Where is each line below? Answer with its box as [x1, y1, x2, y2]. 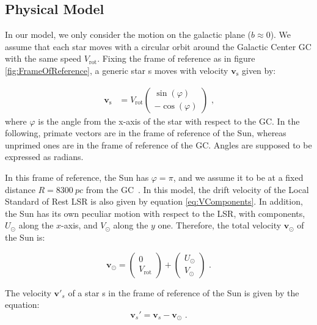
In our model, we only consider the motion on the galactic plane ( [5, 28, 252, 41]
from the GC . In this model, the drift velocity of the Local [86, 183, 309, 195]
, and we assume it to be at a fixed [173, 170, 304, 183]
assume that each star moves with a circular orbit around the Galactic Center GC [5, 40, 312, 53]
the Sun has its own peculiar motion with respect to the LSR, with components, [5, 206, 305, 219]
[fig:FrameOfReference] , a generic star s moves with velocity [5, 64, 228, 76]
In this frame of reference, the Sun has [5, 170, 149, 183]
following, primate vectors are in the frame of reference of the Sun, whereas [5, 126, 286, 139]
